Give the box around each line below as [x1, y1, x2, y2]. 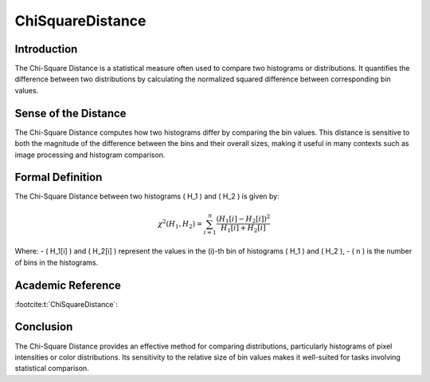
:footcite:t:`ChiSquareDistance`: [14, 299, 119, 309]
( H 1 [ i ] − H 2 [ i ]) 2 [216, 213, 271, 225]
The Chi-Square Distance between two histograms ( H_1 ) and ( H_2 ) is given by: [14, 191, 279, 201]
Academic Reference [14, 278, 121, 292]
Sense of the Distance [14, 106, 127, 120]
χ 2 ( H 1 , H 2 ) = [158, 218, 203, 230]
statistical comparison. [14, 364, 89, 373]
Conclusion [14, 320, 73, 334]
